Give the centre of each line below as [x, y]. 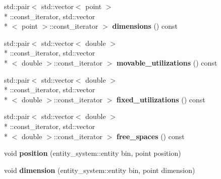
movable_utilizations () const [167, 62]
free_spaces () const [151, 136]
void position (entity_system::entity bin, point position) [93, 153]
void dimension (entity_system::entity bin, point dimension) [100, 170]
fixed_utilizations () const [161, 99]
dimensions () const [145, 26]
